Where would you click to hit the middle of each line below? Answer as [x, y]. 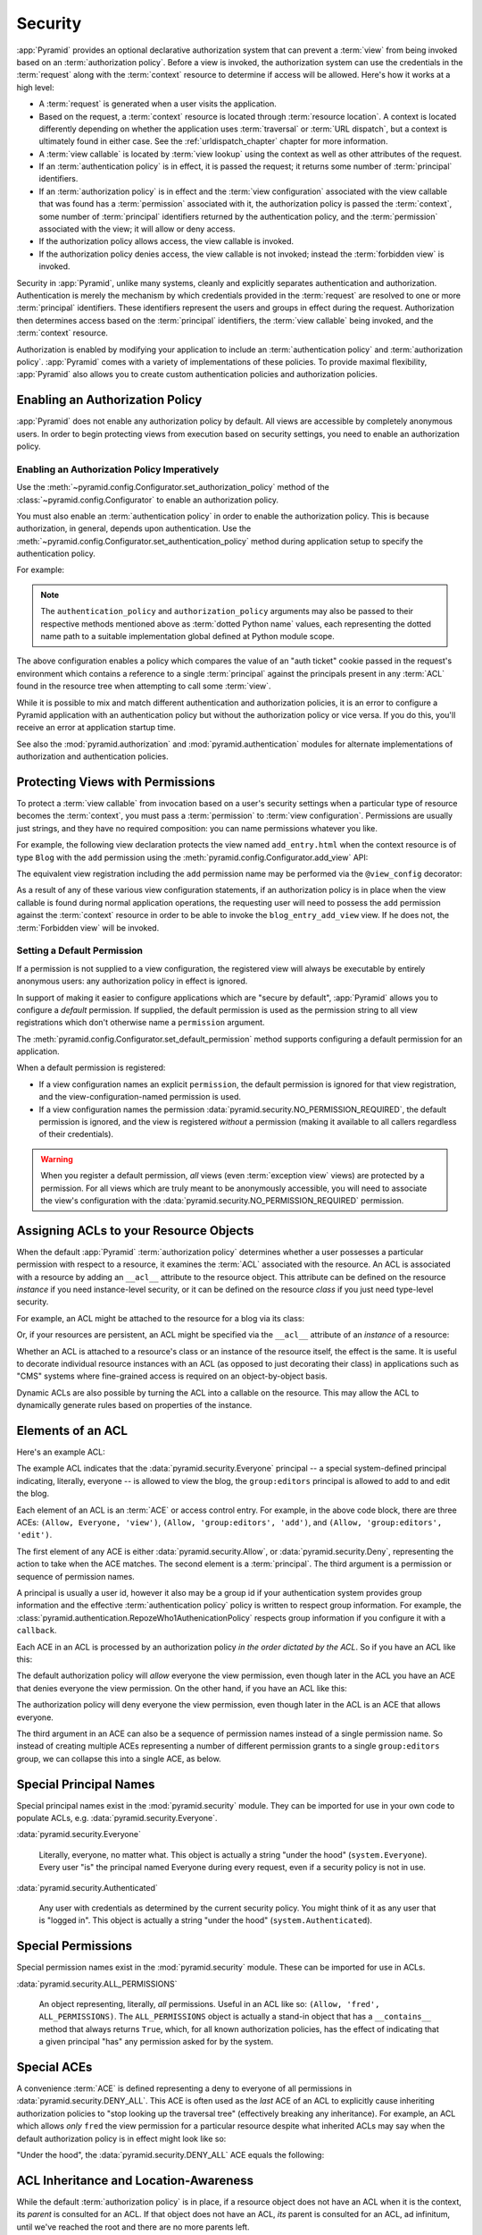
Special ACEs [54, 2067]
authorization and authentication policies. [92, 756]
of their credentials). [76, 1134]
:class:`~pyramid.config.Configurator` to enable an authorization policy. [148, 500]
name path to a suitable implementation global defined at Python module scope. [187, 637]
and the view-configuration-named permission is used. [140, 1097]
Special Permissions [75, 1946]
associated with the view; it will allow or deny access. [137, 229]
